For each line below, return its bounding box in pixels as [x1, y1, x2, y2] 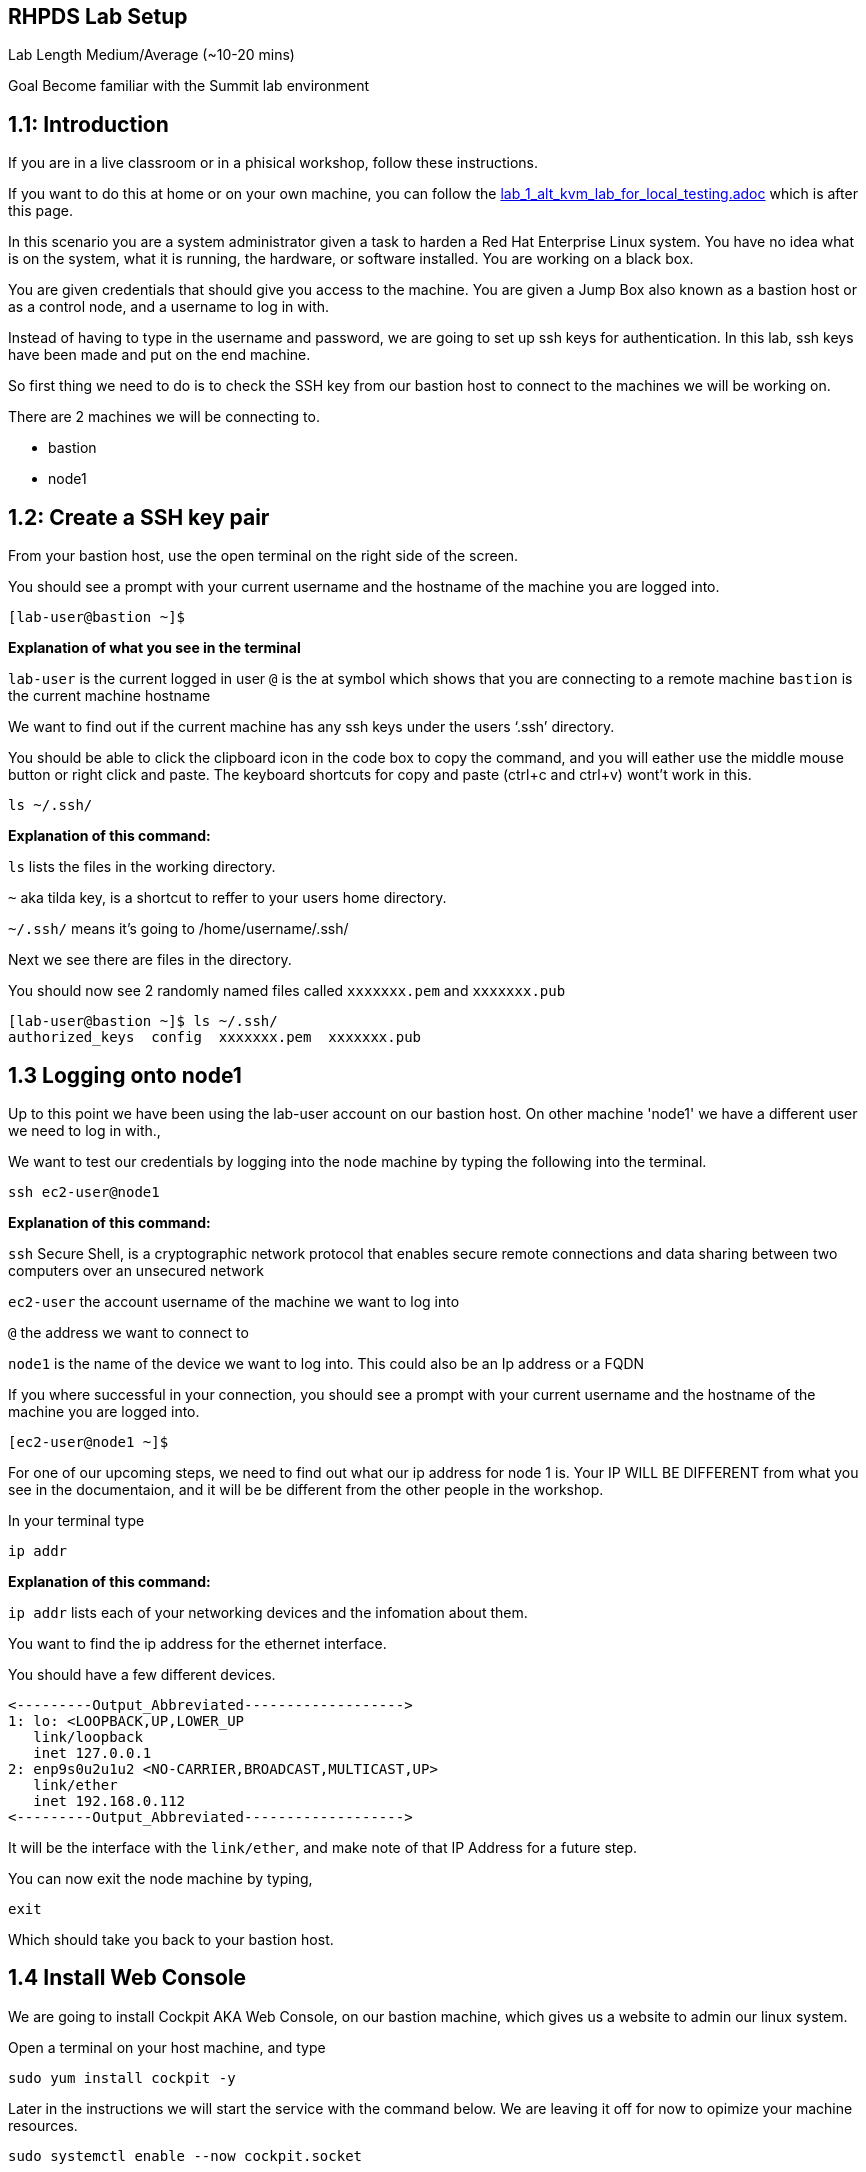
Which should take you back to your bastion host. [8, 1930, 334, 1948]
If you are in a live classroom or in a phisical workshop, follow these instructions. [8, 154, 538, 172]
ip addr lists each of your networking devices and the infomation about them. [8, 1603, 528, 1621]
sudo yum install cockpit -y [8, 2069, 236, 2086]
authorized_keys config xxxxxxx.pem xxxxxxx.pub [8, 1029, 422, 1046]
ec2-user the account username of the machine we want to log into [8, 1292, 460, 1310]
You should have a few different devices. [8, 1665, 276, 1683]
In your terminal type [8, 1511, 145, 1529]
